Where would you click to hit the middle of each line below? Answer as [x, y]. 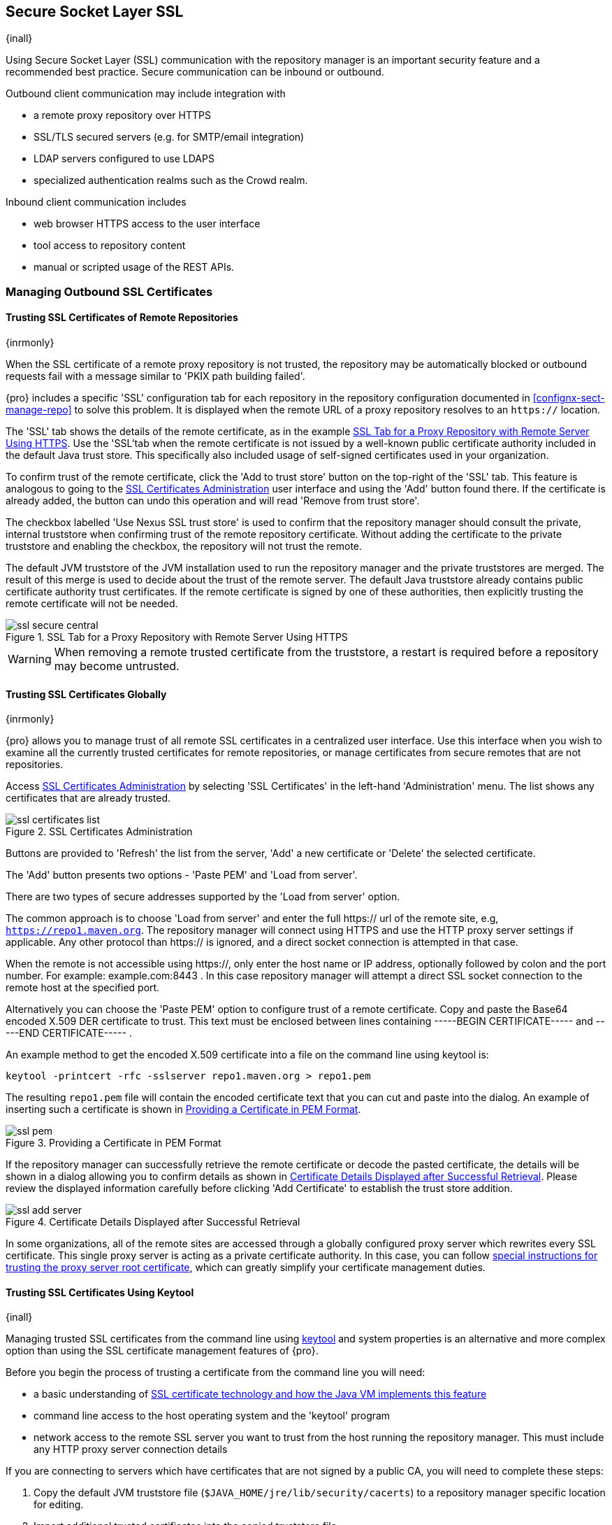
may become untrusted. [117, 666]
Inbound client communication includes [96, 202]
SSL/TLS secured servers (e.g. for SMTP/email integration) [169, 137]
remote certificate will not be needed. [92, 604]
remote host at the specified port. [83, 988]
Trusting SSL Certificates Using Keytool [100, 1292]
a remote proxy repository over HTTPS [122, 115]
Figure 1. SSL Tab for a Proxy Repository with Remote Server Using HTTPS [177, 637]
